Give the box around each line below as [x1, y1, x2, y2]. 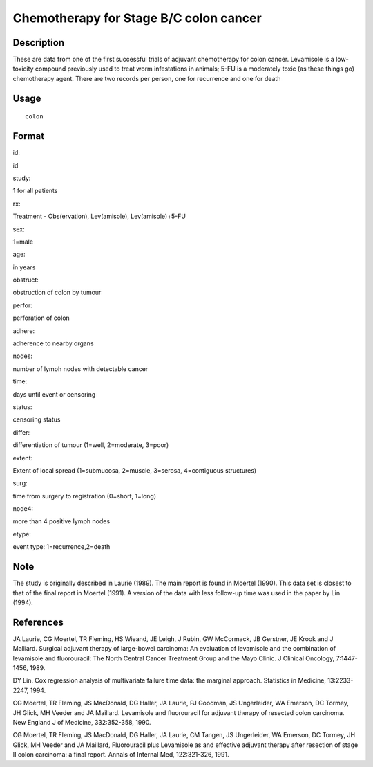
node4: [12, 505, 34, 513]
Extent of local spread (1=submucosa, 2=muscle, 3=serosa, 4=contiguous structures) [12, 466, 257, 474]
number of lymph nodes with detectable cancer [12, 364, 149, 373]
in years [12, 263, 36, 271]
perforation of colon [12, 314, 70, 322]
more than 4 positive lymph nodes [12, 517, 111, 525]
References [12, 616, 64, 628]
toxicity [12, 64, 34, 73]
